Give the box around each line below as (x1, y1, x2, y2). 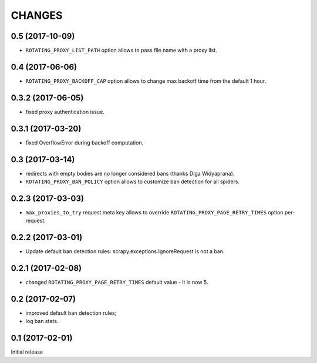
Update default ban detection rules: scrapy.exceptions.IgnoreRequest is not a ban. (25, 248, 225, 255)
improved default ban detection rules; (25, 310, 117, 317)
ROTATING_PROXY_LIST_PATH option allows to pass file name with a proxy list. (25, 47, 217, 54)
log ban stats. (25, 318, 59, 325)
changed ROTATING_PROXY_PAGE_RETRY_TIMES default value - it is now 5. (25, 279, 208, 286)
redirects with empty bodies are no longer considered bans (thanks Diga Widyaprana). (25, 170, 235, 177)
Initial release (11, 348, 43, 355)
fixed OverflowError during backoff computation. (25, 139, 144, 146)
